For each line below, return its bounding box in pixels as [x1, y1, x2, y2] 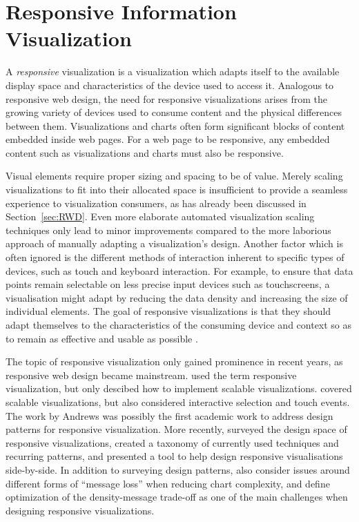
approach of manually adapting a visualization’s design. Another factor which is [6, 236, 343, 251]
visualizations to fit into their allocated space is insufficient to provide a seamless [6, 182, 348, 197]
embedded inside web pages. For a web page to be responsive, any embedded [6, 132, 330, 146]
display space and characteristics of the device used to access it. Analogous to [6, 77, 334, 92]
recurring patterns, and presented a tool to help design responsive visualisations [6, 449, 343, 463]
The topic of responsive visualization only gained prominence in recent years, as [6, 354, 343, 369]
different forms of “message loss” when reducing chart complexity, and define [6, 476, 330, 490]
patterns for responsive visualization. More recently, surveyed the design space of [6, 422, 347, 436]
